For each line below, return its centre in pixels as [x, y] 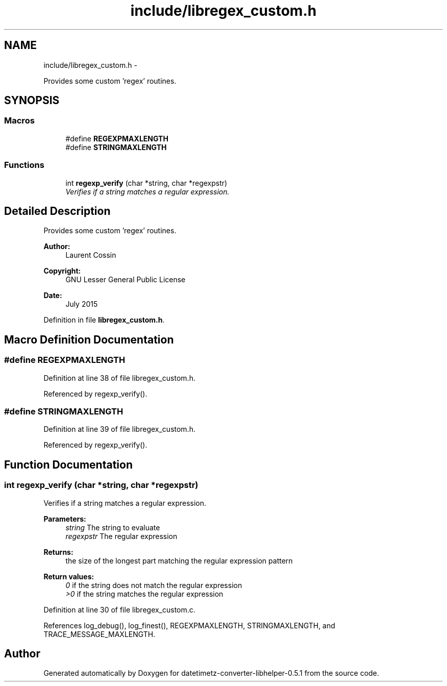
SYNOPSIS [32, 101]
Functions [24, 165]
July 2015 [82, 304]
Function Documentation [68, 464]
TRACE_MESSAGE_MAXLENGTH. [100, 634]
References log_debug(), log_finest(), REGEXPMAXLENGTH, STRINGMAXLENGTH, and [189, 625]
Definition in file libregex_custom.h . [104, 320]
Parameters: [65, 519]
